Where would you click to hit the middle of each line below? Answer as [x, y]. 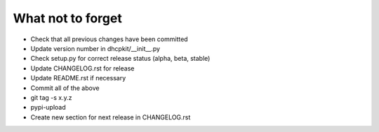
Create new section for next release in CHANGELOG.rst [111, 117]
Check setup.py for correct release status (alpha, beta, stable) [120, 59]
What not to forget [67, 18]
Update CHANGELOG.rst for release [82, 68]
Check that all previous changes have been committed [109, 39]
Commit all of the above [65, 88]
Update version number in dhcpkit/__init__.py [95, 48]
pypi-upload [48, 108]
